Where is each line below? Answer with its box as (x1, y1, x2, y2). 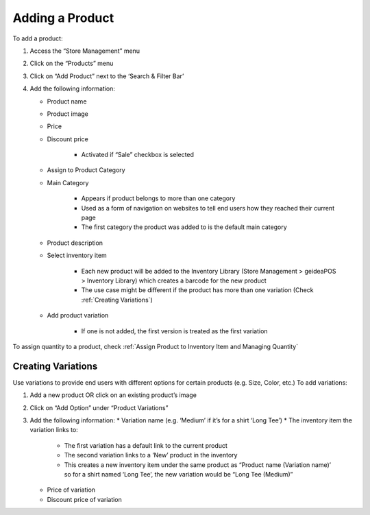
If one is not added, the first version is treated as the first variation (81, 326, 268, 335)
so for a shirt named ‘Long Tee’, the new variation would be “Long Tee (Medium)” (64, 470, 293, 478)
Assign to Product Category (47, 166, 126, 174)
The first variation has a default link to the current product (64, 441, 227, 449)
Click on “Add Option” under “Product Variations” (29, 403, 169, 411)
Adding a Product (12, 10, 114, 25)
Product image (47, 110, 89, 118)
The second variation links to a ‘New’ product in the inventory (64, 451, 238, 459)
